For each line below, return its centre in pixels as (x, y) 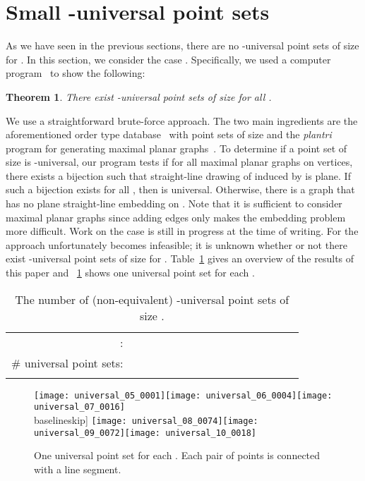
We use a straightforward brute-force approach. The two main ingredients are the (182, 120)
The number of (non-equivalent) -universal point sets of (152, 299)
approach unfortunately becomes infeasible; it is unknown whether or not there (176, 244)
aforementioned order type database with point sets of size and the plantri (169, 134)
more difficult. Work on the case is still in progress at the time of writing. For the (182, 231)
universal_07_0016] (79, 407)
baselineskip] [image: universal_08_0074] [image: (146, 419)
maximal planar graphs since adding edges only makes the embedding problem (176, 217)
